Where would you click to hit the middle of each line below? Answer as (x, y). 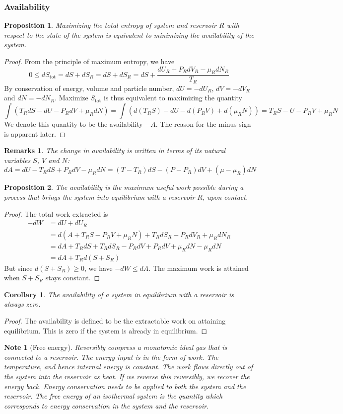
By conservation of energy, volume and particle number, (89, 88)
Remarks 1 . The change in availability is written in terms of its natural (115, 150)
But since (18, 268)
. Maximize (71, 98)
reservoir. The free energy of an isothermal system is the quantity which (113, 396)
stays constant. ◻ (73, 278)
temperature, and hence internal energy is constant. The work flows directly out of (129, 367)
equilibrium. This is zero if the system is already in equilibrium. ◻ (106, 330)
